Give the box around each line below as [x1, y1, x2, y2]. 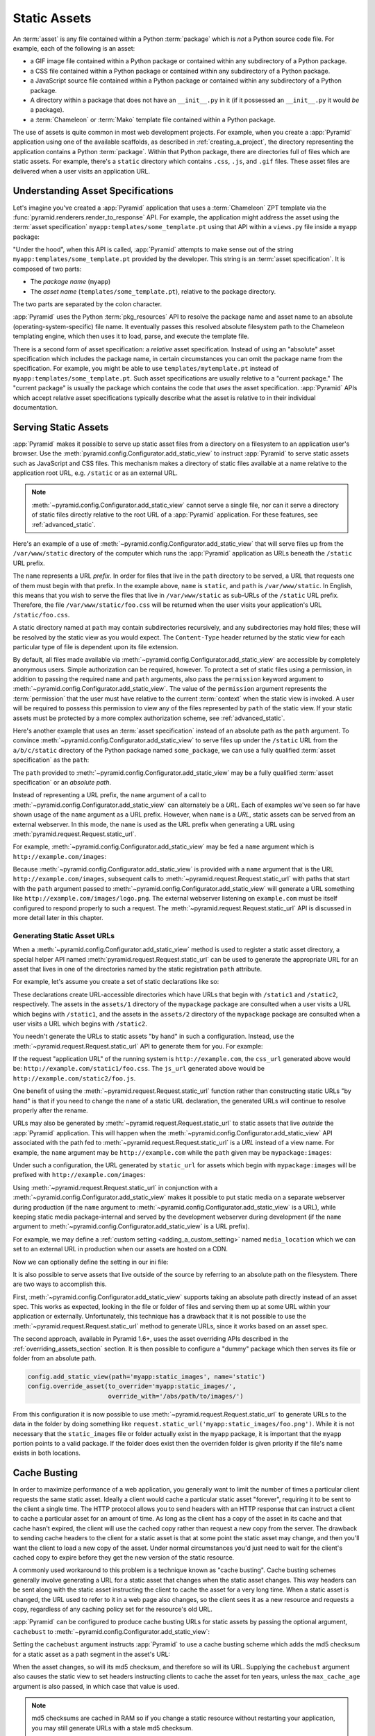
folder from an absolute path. [12, 1354, 97, 1362]
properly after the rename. [12, 1106, 88, 1115]
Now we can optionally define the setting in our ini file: [12, 1258, 169, 1266]
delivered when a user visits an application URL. [12, 167, 151, 175]
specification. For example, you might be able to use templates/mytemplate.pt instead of [12, 365, 279, 373]
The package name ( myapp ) [30, 278, 111, 286]
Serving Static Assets [12, 421, 109, 433]
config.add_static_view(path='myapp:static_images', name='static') [27, 1373, 266, 1381]
